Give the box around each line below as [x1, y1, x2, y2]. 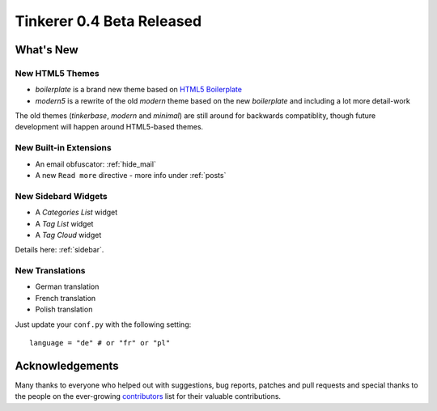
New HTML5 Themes [15, 67, 100, 78]
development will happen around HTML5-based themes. [15, 122, 204, 132]
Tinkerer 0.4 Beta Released [15, 12, 202, 30]
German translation [35, 282, 100, 291]
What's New [15, 43, 78, 57]
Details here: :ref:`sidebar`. [15, 245, 104, 255]
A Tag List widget [35, 218, 94, 228]
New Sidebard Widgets [15, 190, 108, 201]
